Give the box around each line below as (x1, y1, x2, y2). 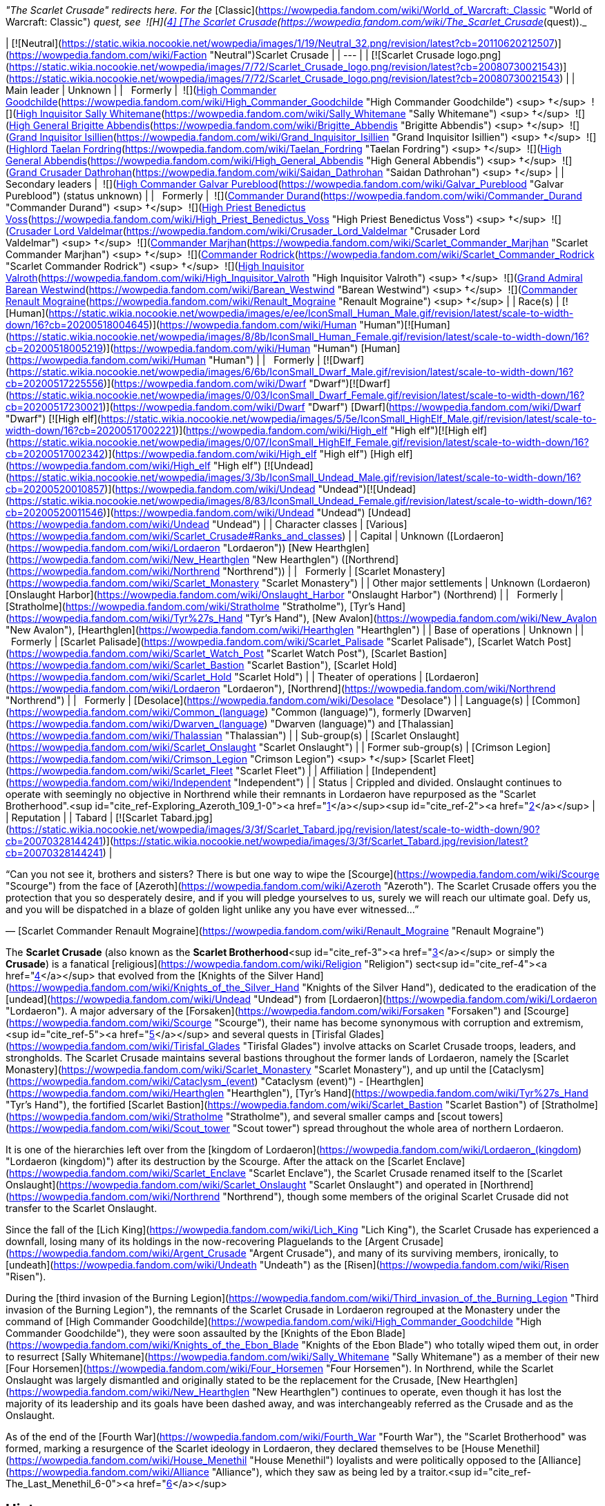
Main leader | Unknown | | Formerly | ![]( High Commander (6, 84, 277, 96)
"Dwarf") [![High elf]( (6, 413, 101, 424)
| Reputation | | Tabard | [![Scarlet (6, 812, 158, 823)
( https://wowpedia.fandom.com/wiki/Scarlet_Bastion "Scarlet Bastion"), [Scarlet (6, 659, 369, 671)
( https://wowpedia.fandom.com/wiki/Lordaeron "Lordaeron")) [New (6, 542, 313, 554)
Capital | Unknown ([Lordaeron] (360, 530, 504, 542)
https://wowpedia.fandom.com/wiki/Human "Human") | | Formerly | (9, 354, 320, 366)
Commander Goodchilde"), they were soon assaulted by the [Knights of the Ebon (6, 1327, 374, 1339)
